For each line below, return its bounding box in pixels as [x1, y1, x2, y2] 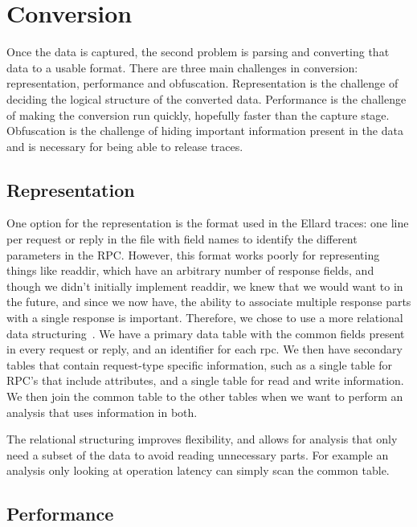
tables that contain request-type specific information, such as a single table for [6, 356, 393, 373]
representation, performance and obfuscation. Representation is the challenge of [6, 75, 399, 92]
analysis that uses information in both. [6, 403, 198, 420]
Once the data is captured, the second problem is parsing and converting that [6, 43, 390, 60]
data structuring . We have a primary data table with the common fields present [6, 325, 405, 341]
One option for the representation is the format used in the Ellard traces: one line [6, 214, 409, 231]
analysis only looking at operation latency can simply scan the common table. [6, 462, 390, 479]
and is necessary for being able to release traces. [6, 137, 243, 154]
